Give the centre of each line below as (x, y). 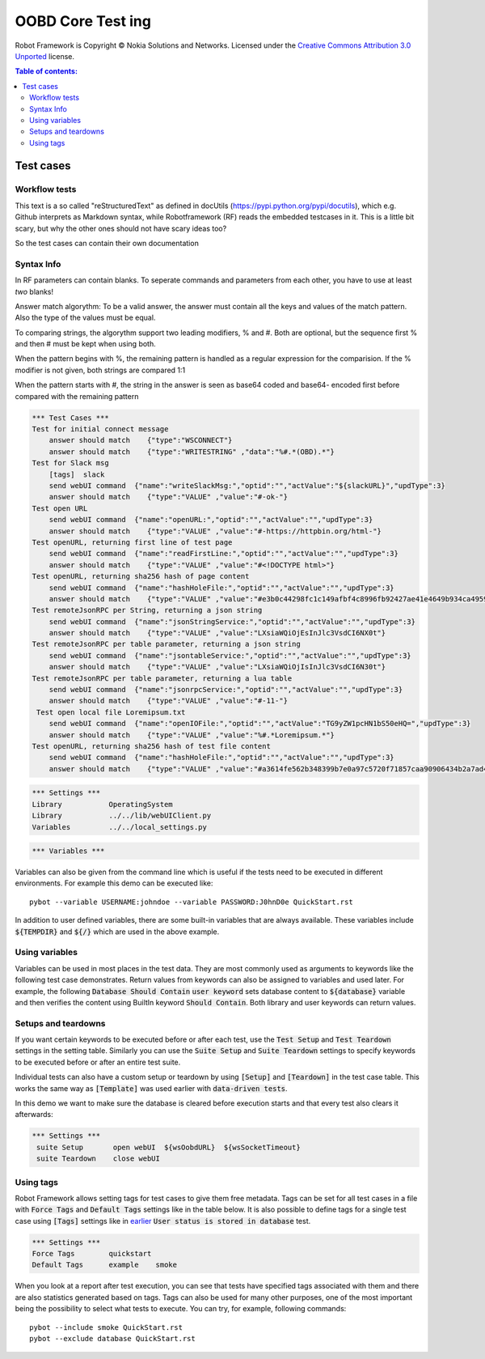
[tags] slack (77, 474)
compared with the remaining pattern (77, 396)
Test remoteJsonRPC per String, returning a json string (147, 610)
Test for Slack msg (70, 463)
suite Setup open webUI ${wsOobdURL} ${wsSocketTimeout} (169, 1147)
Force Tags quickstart (92, 1254)
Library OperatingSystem (102, 804)
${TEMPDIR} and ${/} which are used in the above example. (117, 932)
